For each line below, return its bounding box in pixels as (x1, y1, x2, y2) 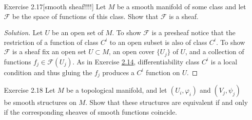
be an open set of (52, 27, 103, 38)
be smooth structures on (4, 97, 77, 107)
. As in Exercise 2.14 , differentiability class (72, 56, 200, 66)
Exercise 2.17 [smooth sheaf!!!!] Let (4, 1, 106, 11)
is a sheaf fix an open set (12, 46, 86, 57)
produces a (102, 67, 135, 77)
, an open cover (109, 46, 155, 57)
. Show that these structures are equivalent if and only (85, 97, 248, 107)
